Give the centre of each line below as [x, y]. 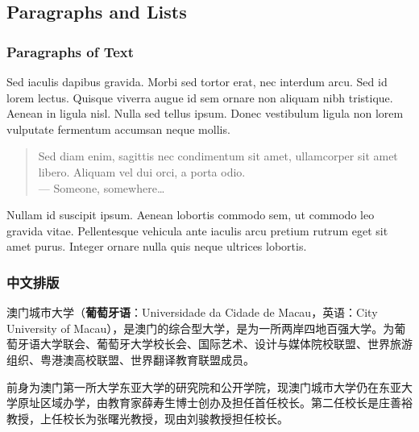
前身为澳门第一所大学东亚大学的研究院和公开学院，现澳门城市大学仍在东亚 [204, 386]
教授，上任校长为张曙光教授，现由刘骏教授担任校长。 [147, 418]
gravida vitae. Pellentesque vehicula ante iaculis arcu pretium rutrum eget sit [197, 230]
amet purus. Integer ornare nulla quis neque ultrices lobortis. [157, 246]
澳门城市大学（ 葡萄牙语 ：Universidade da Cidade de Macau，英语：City [192, 312]
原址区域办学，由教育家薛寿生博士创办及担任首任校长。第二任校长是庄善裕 [215, 403]
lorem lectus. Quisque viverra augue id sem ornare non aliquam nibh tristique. [200, 97]
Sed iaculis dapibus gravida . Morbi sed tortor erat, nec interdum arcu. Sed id [197, 81]
